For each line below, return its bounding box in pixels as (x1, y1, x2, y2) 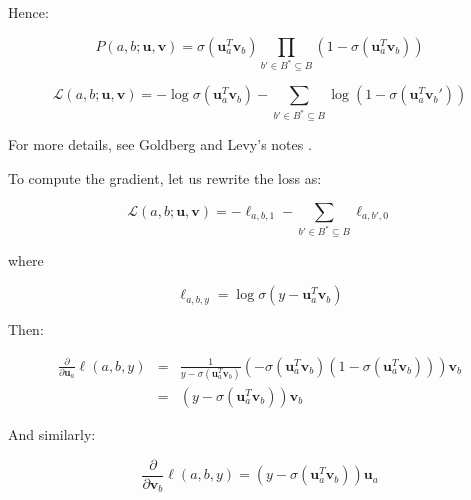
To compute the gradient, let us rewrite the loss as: (8, 167, 322, 188)
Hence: (8, 2, 49, 22)
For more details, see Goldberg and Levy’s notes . (8, 134, 312, 155)
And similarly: (8, 424, 96, 445)
